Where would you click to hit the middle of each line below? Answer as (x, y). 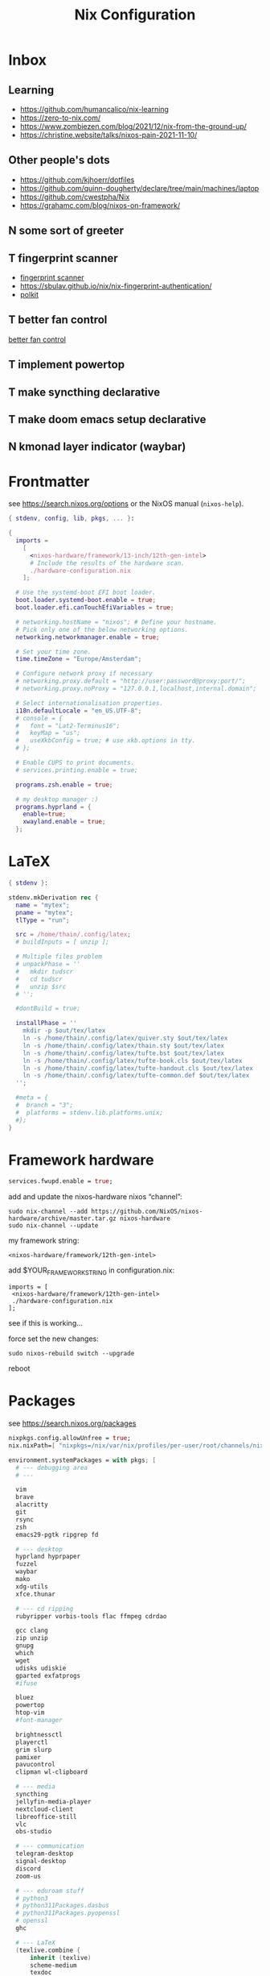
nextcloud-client (45, 1809)
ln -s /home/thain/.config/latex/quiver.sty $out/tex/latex (125, 1038)
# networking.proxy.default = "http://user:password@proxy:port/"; (131, 681)
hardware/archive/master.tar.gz (62, 1218)
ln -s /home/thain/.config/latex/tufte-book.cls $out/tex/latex (133, 1061)
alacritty (32, 1505)
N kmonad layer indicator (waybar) (97, 447)
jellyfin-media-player (53, 1802)
